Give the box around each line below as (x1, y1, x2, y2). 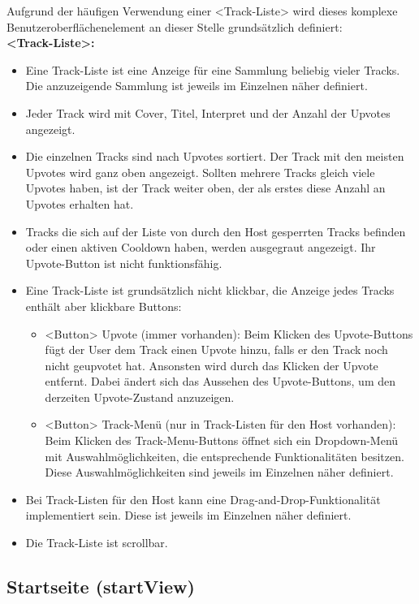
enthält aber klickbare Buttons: (25, 297, 182, 314)
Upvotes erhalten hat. (25, 195, 134, 212)
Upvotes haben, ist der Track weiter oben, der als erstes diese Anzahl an (25, 179, 386, 196)
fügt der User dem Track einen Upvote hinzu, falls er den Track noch (45, 341, 388, 358)
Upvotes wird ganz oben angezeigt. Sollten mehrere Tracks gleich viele (25, 163, 375, 180)
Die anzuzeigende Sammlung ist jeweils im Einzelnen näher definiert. (25, 77, 368, 94)
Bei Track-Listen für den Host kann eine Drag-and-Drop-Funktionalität (25, 490, 381, 507)
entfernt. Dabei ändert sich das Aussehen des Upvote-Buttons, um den (45, 373, 396, 390)
